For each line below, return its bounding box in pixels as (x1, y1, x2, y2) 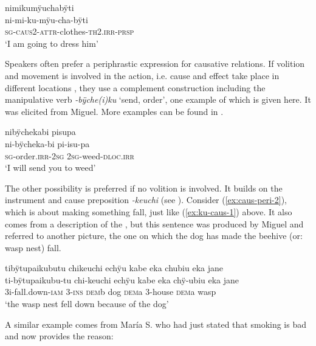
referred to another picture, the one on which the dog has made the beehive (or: (5, 229, 303, 242)
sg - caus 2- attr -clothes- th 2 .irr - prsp (5, 25, 134, 38)
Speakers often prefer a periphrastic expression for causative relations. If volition (5, 57, 305, 70)
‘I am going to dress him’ (5, 36, 98, 49)
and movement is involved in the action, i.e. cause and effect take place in (5, 69, 280, 81)
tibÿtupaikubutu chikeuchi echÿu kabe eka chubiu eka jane (5, 261, 223, 274)
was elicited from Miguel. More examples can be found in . (5, 105, 224, 117)
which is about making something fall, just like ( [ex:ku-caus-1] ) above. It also (5, 205, 292, 218)
